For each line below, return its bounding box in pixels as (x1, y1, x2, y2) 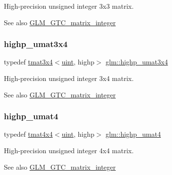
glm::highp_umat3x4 (106, 57, 168, 67)
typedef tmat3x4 (4, 57, 53, 67)
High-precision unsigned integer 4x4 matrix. (4, 145, 134, 155)
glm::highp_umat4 (106, 129, 161, 139)
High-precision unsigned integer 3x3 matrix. (4, 1, 134, 11)
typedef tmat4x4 (4, 129, 53, 139)
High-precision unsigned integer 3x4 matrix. (4, 73, 134, 83)
